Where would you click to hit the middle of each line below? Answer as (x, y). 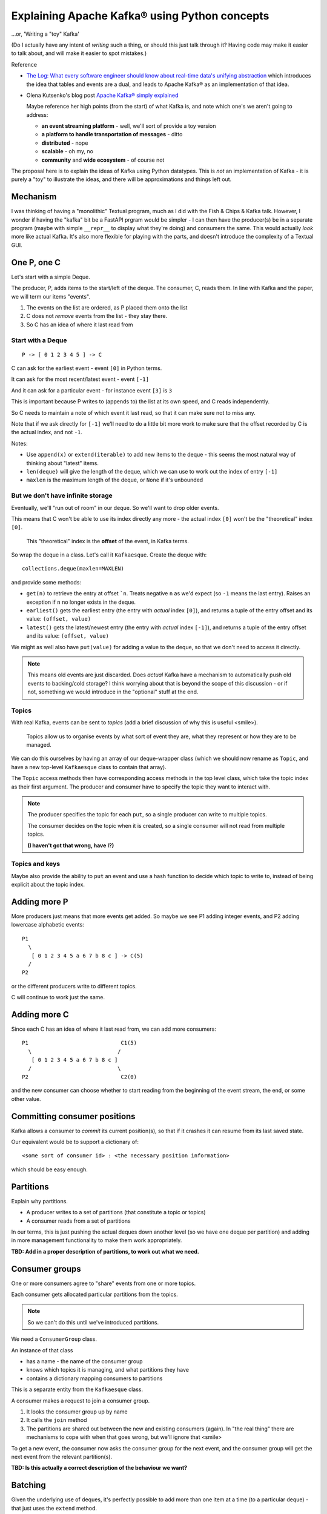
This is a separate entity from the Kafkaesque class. (77, 1389)
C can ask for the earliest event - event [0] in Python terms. (87, 368)
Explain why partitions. (39, 1201)
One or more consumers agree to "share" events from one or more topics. (104, 1283)
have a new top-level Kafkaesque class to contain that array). (89, 767)
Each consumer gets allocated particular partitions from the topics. (94, 1294)
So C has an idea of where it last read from (80, 325)
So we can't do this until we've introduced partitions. (93, 1322)
